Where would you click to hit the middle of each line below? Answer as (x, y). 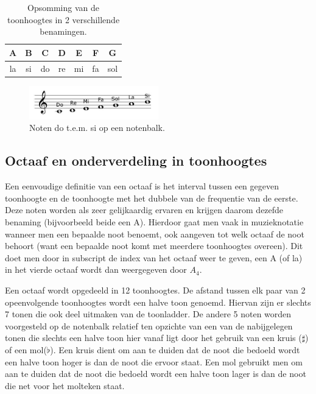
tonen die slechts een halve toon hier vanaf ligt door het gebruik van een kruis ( (153, 338)
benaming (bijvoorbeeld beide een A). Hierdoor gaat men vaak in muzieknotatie (154, 222)
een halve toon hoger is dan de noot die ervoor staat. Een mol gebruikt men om (154, 361)
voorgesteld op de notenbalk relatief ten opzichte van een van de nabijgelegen (149, 325)
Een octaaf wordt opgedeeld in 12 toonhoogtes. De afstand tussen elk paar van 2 (155, 290)
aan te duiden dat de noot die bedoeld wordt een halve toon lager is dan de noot (156, 374)
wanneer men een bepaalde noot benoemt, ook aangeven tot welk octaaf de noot (155, 234)
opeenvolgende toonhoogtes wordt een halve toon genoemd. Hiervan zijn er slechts (158, 302)
